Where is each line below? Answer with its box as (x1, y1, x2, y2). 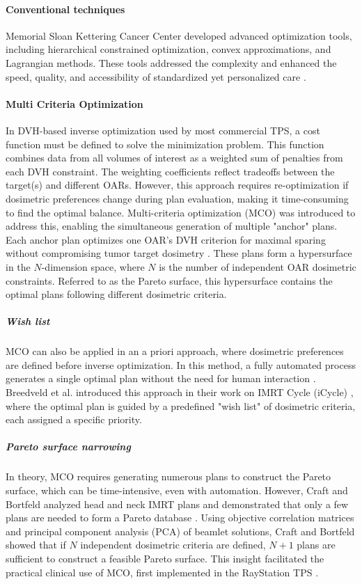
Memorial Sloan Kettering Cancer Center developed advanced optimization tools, (6, 28, 352, 42)
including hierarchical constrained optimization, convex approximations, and (6, 42, 331, 56)
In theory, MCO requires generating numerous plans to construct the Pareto (6, 469, 331, 484)
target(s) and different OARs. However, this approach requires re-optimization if (6, 177, 349, 192)
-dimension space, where (41, 259, 145, 274)
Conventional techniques (6, 1, 125, 16)
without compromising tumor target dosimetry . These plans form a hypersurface (6, 246, 352, 260)
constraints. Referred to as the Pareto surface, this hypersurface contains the (6, 273, 333, 287)
